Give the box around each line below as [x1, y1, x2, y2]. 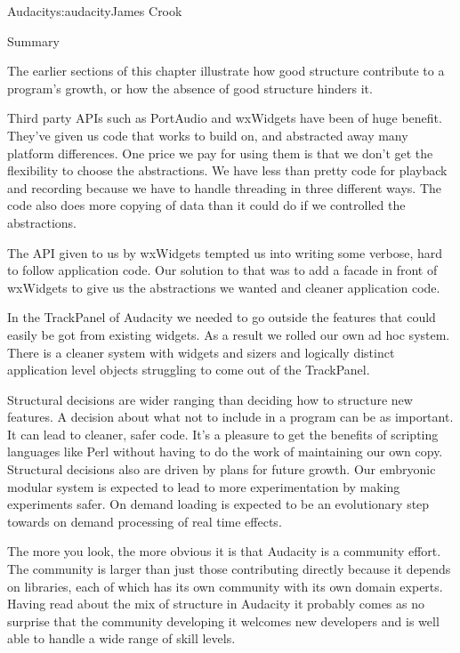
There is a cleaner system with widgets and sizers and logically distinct [7, 343, 395, 361]
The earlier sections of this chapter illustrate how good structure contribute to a [7, 61, 445, 80]
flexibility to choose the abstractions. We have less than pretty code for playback [7, 161, 448, 180]
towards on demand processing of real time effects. [7, 512, 282, 530]
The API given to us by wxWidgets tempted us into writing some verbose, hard [7, 243, 443, 262]
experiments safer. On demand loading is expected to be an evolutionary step [7, 495, 430, 513]
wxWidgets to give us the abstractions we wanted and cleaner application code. [7, 278, 440, 296]
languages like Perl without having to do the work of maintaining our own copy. [7, 442, 443, 461]
